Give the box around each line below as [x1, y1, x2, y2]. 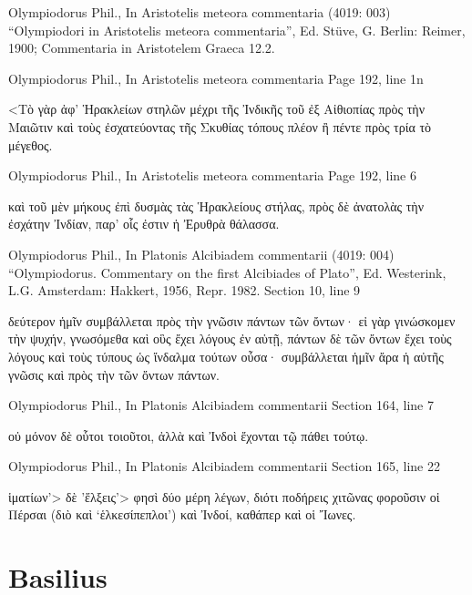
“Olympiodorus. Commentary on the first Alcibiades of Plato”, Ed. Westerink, [8, 262, 446, 282]
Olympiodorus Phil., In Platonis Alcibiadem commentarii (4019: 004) [8, 244, 395, 263]
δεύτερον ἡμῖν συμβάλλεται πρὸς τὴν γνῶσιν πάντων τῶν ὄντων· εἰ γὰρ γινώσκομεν [8, 311, 456, 330]
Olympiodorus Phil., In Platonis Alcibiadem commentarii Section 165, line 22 [8, 457, 440, 476]
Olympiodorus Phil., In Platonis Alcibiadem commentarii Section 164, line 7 [8, 395, 434, 415]
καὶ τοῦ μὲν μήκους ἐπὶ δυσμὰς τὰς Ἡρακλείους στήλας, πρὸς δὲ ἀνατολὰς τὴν [8, 196, 424, 215]
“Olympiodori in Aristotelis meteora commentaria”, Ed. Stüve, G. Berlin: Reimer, [8, 20, 466, 39]
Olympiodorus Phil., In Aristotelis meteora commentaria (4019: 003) [8, 3, 391, 21]
